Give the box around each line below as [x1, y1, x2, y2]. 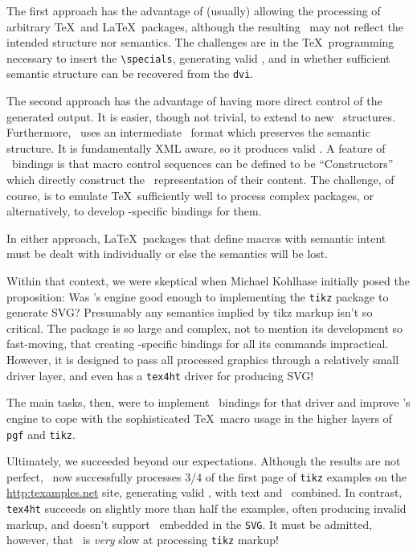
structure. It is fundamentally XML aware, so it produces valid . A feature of [6, 139, 386, 156]
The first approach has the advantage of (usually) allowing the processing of [6, 2, 381, 18]
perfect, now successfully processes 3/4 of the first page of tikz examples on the [6, 468, 407, 485]
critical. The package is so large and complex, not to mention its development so [6, 319, 403, 336]
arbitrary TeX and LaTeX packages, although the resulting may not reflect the [6, 18, 404, 35]
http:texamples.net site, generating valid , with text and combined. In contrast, [6, 484, 403, 501]
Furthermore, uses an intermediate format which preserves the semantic [6, 124, 370, 141]
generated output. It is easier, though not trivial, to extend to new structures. [6, 108, 395, 125]
